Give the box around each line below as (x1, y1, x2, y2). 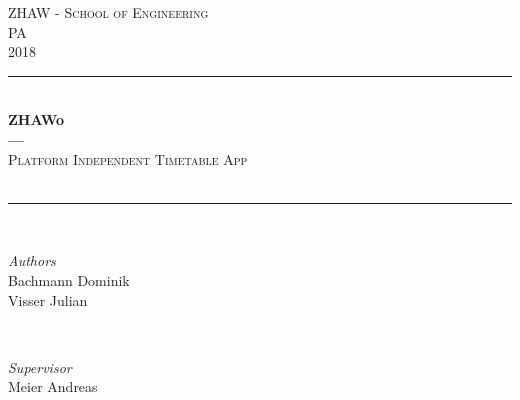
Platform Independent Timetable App (8, 148, 248, 169)
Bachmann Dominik (8, 269, 130, 290)
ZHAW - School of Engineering (8, 2, 209, 22)
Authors (8, 250, 56, 271)
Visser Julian (8, 289, 88, 310)
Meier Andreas (8, 376, 98, 397)
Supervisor (8, 356, 72, 377)
